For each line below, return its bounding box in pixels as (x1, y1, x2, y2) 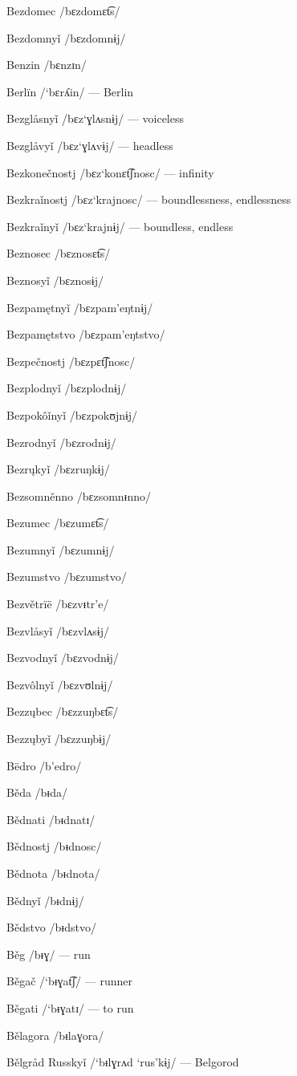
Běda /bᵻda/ (6, 784, 68, 801)
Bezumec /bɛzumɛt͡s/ (6, 514, 109, 531)
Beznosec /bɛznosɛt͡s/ (6, 245, 111, 262)
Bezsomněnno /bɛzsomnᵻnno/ (6, 487, 152, 504)
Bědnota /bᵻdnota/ (6, 865, 100, 881)
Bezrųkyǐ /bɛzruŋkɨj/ (6, 461, 110, 477)
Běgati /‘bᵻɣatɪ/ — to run (6, 999, 134, 1016)
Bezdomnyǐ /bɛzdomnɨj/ (6, 29, 126, 46)
